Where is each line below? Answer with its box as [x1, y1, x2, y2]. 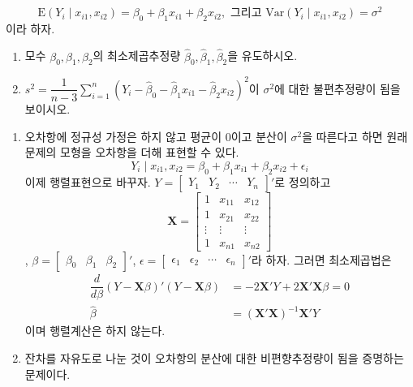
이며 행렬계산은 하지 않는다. [24, 322, 166, 339]
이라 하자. [6, 19, 55, 37]
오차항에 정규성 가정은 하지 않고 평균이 [24, 127, 222, 144]
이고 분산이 [230, 127, 287, 144]
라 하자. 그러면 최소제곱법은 [252, 252, 392, 269]
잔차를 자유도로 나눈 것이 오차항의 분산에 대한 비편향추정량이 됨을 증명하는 [24, 350, 404, 366]
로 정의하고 [274, 173, 331, 190]
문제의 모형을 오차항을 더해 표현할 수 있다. [24, 144, 239, 161]
